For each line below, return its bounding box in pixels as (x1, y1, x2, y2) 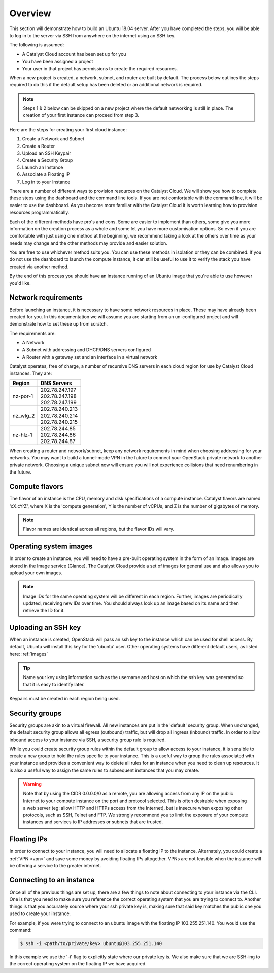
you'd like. (9, 280, 31, 286)
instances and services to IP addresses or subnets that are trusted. (23, 819, 163, 825)
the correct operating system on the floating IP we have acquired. (9, 961, 147, 967)
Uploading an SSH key (9, 623, 81, 632)
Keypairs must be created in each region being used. (9, 695, 120, 701)
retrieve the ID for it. (23, 607, 65, 613)
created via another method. (9, 263, 69, 270)
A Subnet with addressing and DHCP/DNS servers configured (22, 346, 151, 353)
